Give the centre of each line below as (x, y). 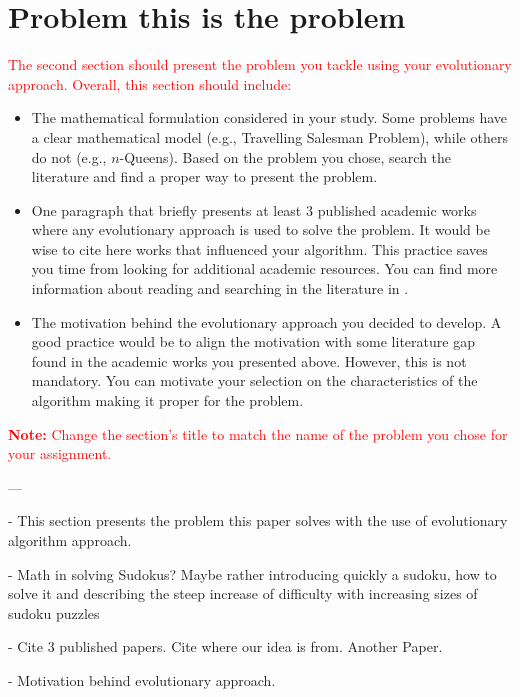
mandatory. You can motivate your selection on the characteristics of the (254, 380)
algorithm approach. (70, 540)
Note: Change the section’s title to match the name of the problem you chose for (258, 433)
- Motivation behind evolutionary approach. (142, 679)
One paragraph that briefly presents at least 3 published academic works (254, 209)
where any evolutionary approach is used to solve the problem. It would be (260, 229)
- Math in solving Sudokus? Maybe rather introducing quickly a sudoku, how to (252, 573)
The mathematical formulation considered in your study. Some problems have (269, 117)
